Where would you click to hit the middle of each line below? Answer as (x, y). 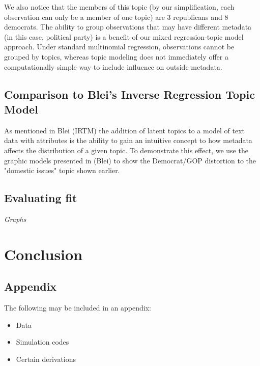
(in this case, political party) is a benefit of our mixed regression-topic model (124, 36)
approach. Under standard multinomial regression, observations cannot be (119, 47)
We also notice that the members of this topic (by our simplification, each (119, 7)
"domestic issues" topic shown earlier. (62, 170)
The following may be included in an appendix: (78, 308)
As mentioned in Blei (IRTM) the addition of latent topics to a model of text (125, 130)
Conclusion (44, 254)
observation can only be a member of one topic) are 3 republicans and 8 (116, 17)
